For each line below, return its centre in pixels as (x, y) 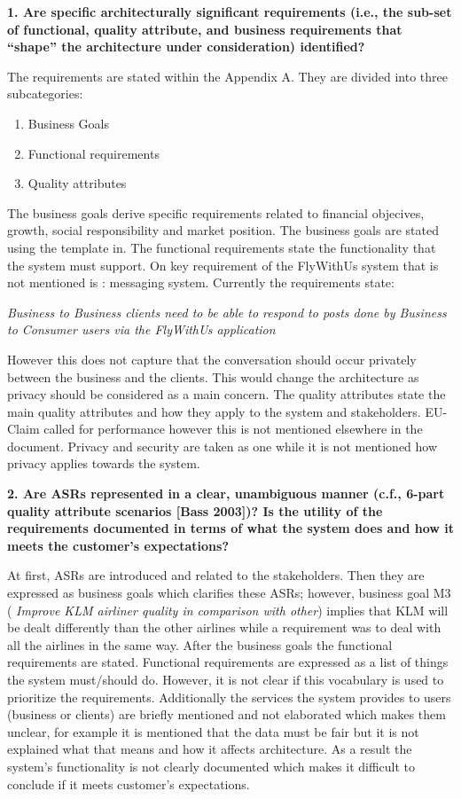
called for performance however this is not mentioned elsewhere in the (233, 429)
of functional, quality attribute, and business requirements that (205, 29)
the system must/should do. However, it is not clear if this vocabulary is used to (226, 679)
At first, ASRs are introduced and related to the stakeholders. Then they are (216, 575)
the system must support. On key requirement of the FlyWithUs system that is (223, 265)
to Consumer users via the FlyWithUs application (141, 329)
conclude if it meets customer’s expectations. (129, 783)
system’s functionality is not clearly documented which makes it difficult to (211, 766)
